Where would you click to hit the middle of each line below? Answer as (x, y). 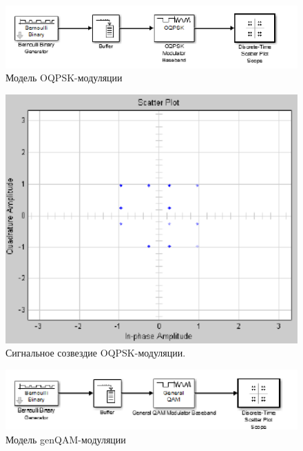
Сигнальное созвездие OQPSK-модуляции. (96, 353)
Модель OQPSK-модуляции (64, 78)
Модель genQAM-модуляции (66, 440)
